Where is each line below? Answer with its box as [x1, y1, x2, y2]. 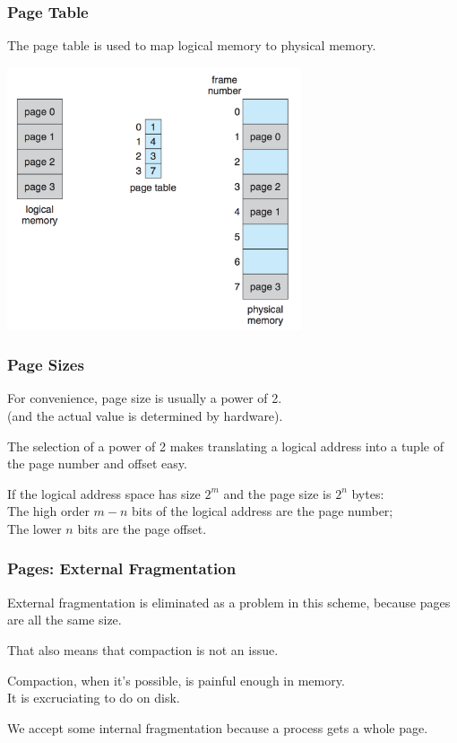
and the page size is [223, 484, 332, 503]
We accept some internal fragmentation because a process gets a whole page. [7, 718, 428, 737]
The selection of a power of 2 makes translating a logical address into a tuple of [7, 436, 444, 455]
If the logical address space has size [7, 484, 201, 503]
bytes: [351, 484, 384, 503]
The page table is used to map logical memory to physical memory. [7, 36, 376, 55]
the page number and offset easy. [7, 454, 187, 473]
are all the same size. [7, 610, 122, 629]
